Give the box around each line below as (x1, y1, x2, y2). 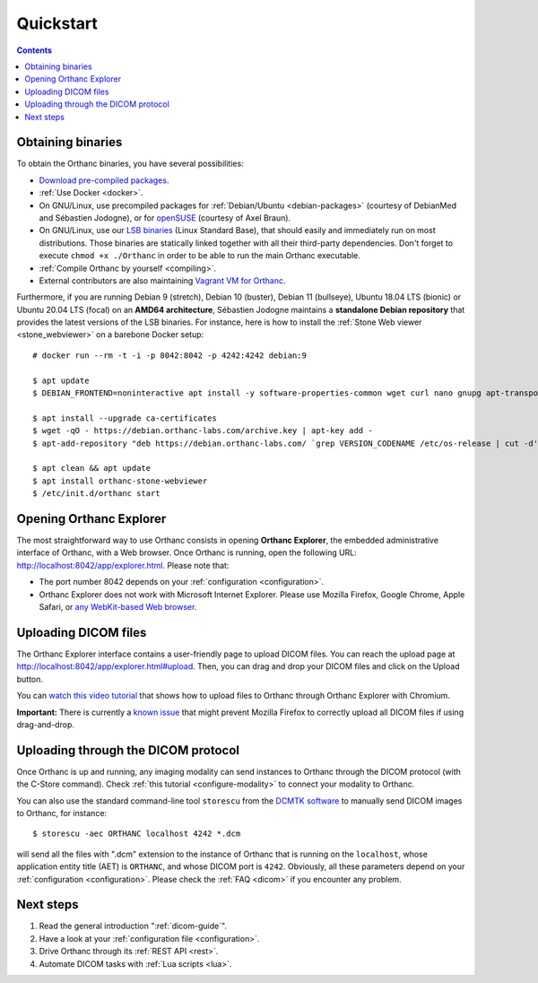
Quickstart (16, 13, 99, 33)
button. (16, 674, 44, 684)
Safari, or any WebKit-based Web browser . (39, 602, 197, 613)
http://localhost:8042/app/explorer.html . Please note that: (16, 560, 230, 570)
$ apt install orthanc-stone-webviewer (32, 475, 208, 486)
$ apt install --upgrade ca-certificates (32, 413, 217, 423)
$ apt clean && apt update (32, 463, 152, 474)
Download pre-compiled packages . (39, 175, 169, 186)
